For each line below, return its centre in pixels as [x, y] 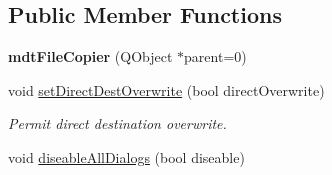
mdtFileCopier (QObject [90, 56]
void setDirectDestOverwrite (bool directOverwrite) [166, 89]
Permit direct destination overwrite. [117, 123]
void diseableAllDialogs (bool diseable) [126, 156]
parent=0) [215, 56]
